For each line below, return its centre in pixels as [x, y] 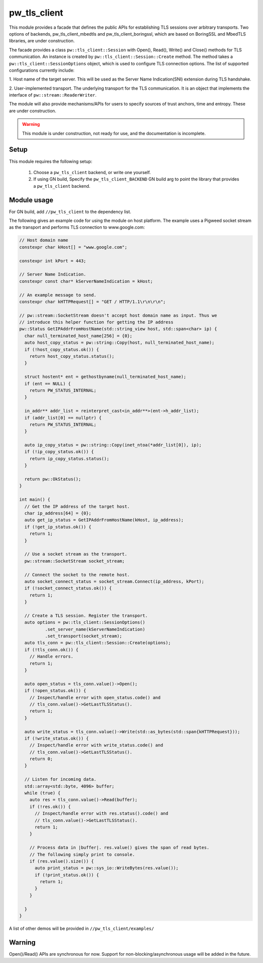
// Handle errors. [51, 657]
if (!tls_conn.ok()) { [52, 649]
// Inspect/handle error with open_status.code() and [95, 698]
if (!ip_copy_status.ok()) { [59, 452]
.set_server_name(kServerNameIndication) [95, 629]
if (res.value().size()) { [62, 861]
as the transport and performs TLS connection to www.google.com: [77, 227]
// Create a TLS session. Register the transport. [86, 615]
